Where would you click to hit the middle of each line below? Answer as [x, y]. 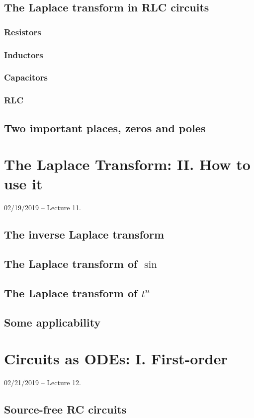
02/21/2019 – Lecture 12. [42, 382]
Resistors [23, 32]
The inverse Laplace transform [84, 234]
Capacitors [26, 77]
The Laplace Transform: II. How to [127, 164]
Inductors [24, 54]
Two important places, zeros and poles [105, 127]
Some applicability [52, 322]
